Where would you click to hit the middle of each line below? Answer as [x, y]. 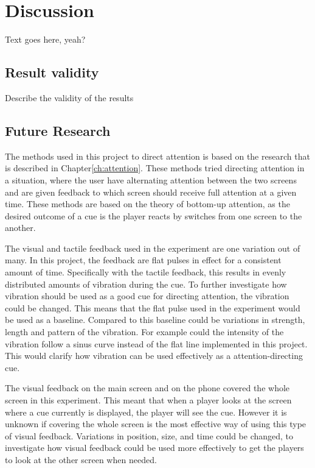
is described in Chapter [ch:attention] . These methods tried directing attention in [155, 168]
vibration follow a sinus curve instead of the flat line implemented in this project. [156, 343]
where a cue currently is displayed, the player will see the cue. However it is [146, 412]
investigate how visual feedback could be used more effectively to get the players [154, 448]
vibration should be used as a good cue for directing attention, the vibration [147, 296]
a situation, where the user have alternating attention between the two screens [151, 179]
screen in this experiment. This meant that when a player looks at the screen [148, 400]
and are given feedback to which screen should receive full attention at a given [151, 192]
